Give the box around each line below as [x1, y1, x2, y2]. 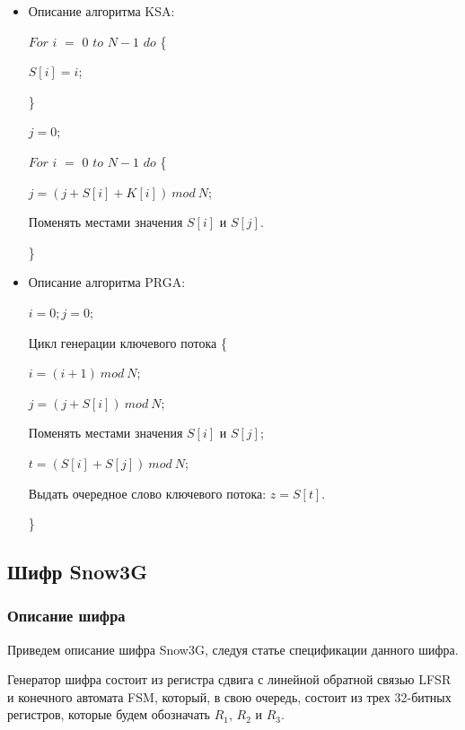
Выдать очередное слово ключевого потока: [28, 483, 267, 502]
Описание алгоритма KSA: [28, 2, 175, 20]
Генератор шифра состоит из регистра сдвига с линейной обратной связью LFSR [7, 670, 452, 689]
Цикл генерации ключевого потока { [28, 333, 227, 352]
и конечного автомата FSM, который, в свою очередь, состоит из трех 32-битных [7, 687, 452, 706]
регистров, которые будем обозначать [7, 705, 210, 724]
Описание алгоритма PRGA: [28, 273, 186, 291]
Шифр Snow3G [7, 558, 148, 586]
